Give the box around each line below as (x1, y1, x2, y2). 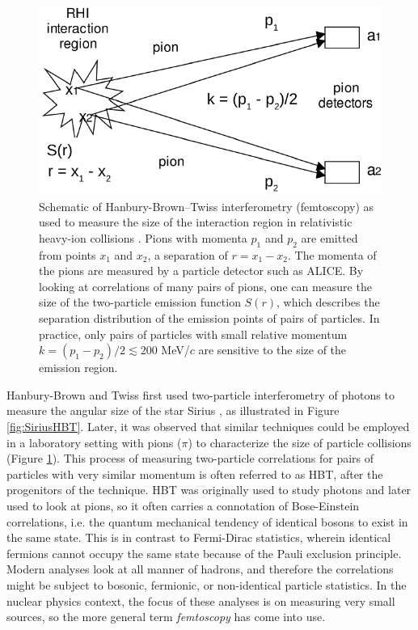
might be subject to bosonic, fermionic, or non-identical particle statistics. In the (6, 576, 407, 593)
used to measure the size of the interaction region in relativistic (39, 214, 353, 230)
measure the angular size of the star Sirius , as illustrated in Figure (6, 402, 340, 419)
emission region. (39, 359, 118, 376)
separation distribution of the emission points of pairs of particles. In (39, 310, 380, 327)
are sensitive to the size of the (198, 341, 347, 358)
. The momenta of (287, 246, 377, 263)
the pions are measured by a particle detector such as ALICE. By (39, 262, 364, 279)
